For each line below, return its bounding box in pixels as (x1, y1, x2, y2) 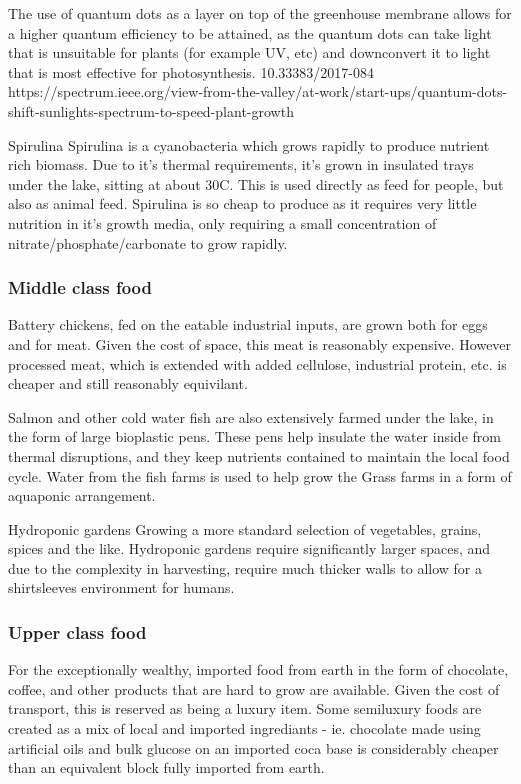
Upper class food (8, 619, 147, 644)
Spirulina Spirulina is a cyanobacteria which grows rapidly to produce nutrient (8, 134, 490, 155)
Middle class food (8, 275, 152, 300)
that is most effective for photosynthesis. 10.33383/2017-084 (8, 61, 374, 82)
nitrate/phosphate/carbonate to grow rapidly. (8, 232, 288, 253)
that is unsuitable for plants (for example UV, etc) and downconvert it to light (8, 42, 491, 63)
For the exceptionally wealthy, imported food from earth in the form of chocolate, (8, 659, 509, 680)
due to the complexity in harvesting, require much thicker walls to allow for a (8, 557, 482, 578)
